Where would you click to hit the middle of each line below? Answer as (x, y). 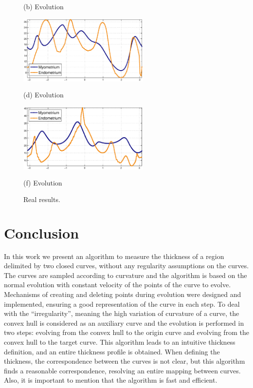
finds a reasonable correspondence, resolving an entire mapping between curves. (122, 370)
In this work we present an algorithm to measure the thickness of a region (114, 256)
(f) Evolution (43, 183)
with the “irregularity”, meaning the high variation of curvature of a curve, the (122, 313)
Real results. (42, 199)
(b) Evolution (44, 6)
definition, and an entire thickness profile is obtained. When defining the (112, 351)
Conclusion (42, 232)
